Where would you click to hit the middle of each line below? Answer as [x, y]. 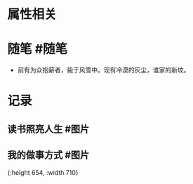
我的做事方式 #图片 [48, 155]
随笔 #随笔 [38, 49]
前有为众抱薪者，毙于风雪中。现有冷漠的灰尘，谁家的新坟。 [104, 70]
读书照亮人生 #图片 [48, 129]
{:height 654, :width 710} [43, 172]
